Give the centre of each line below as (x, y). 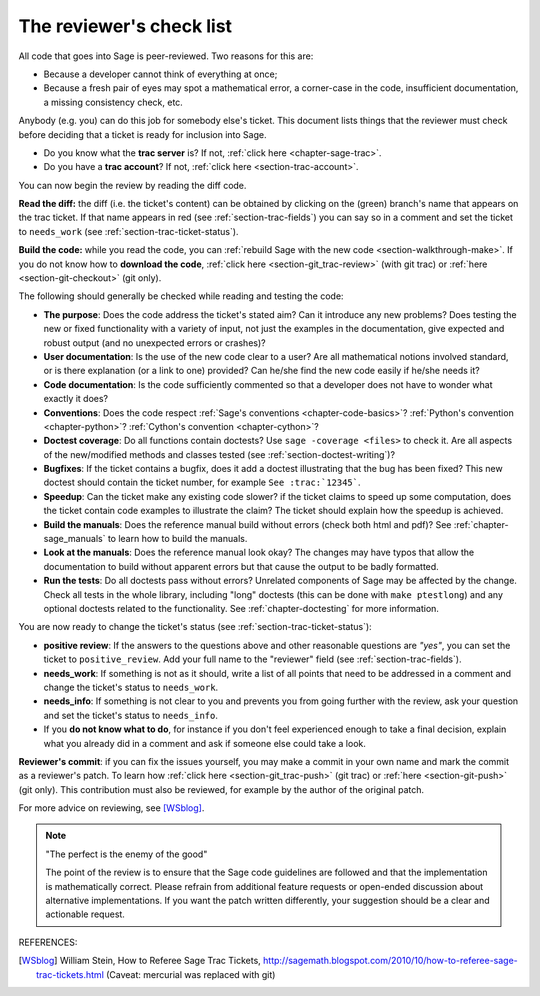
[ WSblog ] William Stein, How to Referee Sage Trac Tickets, (140, 961)
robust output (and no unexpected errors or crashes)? (154, 342)
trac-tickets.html (70, 974)
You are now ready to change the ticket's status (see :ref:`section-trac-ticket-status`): (195, 627)
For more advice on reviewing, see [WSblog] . (111, 808)
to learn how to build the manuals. (177, 539)
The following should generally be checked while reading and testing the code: (181, 296)
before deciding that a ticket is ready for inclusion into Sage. (142, 134)
